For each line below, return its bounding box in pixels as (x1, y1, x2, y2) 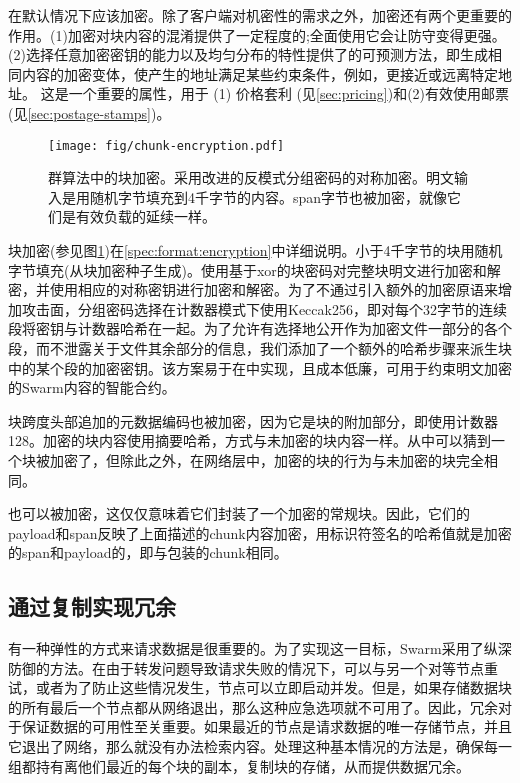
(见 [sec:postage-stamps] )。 (8, 102, 171, 123)
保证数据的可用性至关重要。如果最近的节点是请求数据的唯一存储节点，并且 (21, 716, 512, 737)
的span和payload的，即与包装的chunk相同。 (8, 542, 288, 563)
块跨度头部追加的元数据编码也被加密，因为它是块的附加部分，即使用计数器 (8, 410, 498, 431)
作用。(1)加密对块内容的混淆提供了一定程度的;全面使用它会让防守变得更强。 (8, 24, 506, 45)
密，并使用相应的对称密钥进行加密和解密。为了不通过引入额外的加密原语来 (8, 279, 498, 300)
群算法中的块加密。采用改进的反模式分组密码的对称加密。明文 (48, 167, 454, 188)
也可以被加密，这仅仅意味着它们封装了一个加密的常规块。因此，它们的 (8, 503, 470, 524)
